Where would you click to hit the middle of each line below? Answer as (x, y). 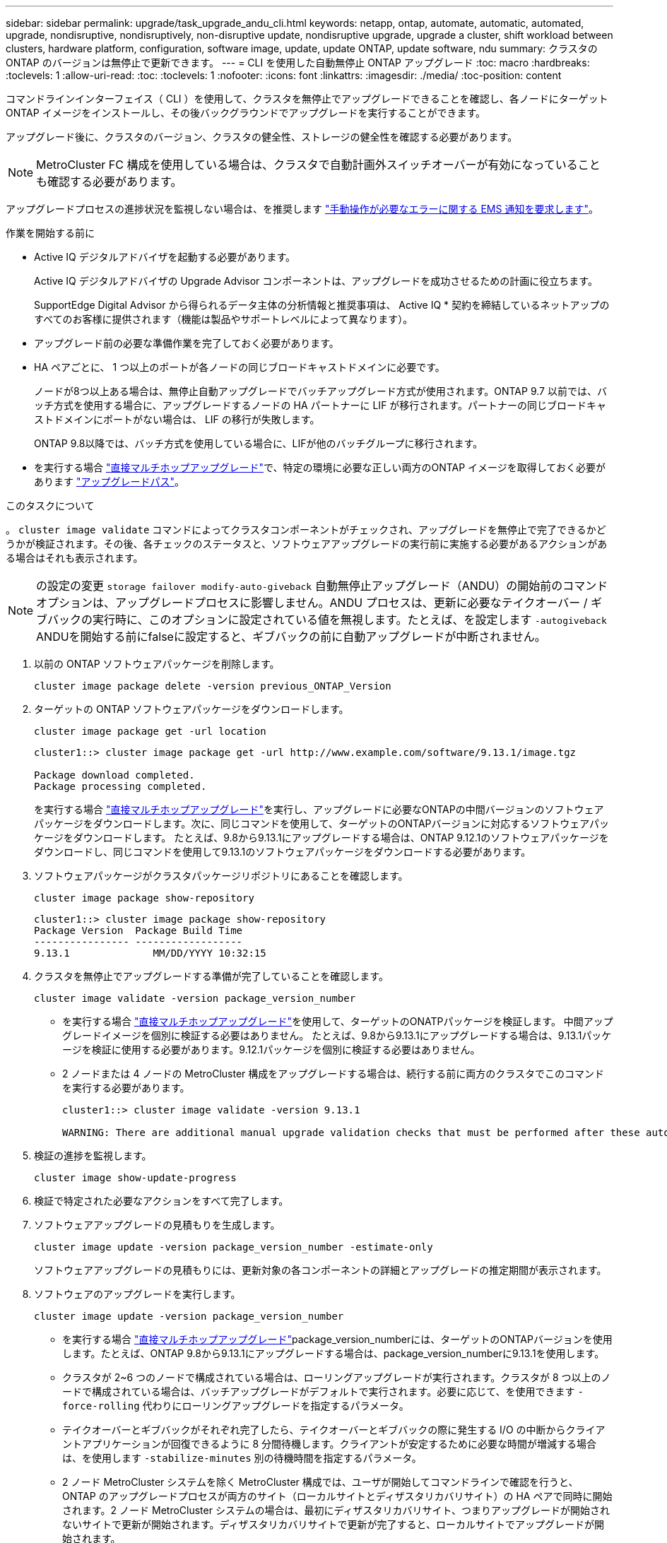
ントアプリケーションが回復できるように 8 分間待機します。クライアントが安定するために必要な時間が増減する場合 (330, 1444)
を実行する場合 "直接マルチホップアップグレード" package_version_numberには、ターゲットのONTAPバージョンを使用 (337, 1339)
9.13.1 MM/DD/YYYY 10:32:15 (150, 953)
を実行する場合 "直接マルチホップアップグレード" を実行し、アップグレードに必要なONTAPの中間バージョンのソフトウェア (319, 809)
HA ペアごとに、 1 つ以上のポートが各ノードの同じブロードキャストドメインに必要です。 (240, 367)
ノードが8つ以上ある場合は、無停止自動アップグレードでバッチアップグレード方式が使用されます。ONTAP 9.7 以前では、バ (320, 391)
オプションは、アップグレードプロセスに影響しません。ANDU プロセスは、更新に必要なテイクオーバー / (312, 603)
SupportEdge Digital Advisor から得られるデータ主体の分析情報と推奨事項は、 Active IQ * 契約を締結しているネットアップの (322, 305)
